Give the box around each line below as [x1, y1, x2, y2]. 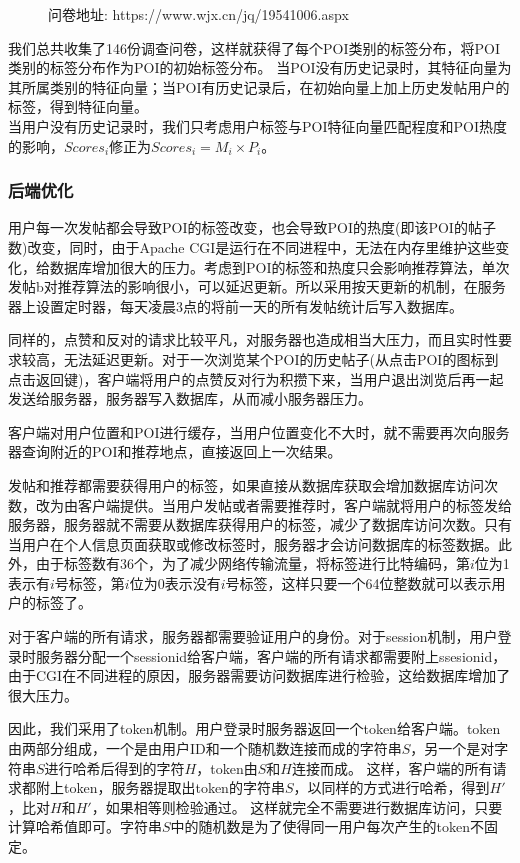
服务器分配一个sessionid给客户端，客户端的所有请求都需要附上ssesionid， [35, 645, 507, 666]
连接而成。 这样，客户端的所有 [291, 757, 493, 778]
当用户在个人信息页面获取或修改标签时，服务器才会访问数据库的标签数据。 [8, 533, 498, 554]
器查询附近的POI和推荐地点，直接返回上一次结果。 [8, 441, 342, 462]
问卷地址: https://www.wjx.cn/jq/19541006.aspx [48, 4, 349, 24]
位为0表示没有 [129, 572, 221, 593]
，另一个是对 [410, 738, 495, 759]
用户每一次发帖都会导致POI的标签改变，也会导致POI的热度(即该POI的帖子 [8, 217, 496, 238]
